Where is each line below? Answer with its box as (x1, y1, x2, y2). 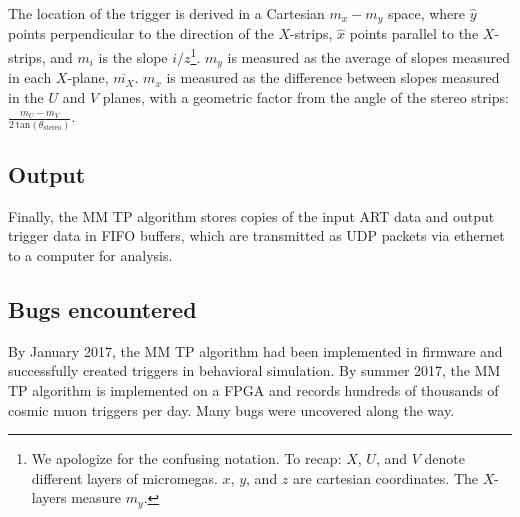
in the (8, 86, 44, 107)
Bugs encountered (8, 294, 197, 325)
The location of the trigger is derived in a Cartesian (8, 3, 325, 23)
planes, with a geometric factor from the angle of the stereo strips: (102, 86, 509, 107)
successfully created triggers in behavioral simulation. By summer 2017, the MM (8, 360, 501, 381)
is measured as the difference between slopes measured (166, 67, 500, 88)
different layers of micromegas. (31, 467, 218, 488)
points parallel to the (349, 23, 479, 44)
